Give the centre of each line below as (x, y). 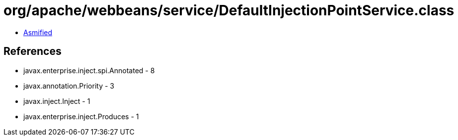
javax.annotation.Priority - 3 (69, 86)
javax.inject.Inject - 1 (57, 101)
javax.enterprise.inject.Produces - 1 (81, 116)
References (33, 51)
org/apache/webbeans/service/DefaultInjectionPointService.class (229, 10)
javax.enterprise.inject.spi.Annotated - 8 (89, 70)
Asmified (38, 32)
